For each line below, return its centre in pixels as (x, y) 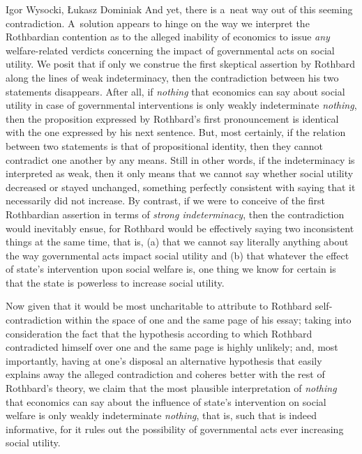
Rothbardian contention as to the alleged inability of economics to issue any (168, 37)
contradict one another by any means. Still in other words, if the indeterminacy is (180, 159)
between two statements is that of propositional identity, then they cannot (164, 145)
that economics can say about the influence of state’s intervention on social (166, 401)
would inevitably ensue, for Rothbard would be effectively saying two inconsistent (180, 228)
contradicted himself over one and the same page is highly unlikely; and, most (172, 347)
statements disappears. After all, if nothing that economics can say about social (175, 91)
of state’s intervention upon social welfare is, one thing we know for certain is (171, 269)
